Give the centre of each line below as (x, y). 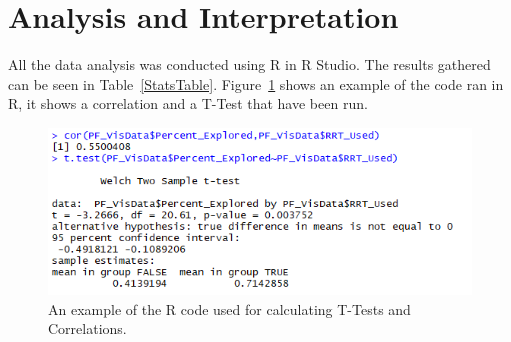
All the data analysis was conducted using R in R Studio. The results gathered (249, 64)
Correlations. (87, 328)
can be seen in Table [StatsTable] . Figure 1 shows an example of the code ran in (256, 83)
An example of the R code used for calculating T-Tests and (229, 308)
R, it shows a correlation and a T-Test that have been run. (188, 103)
